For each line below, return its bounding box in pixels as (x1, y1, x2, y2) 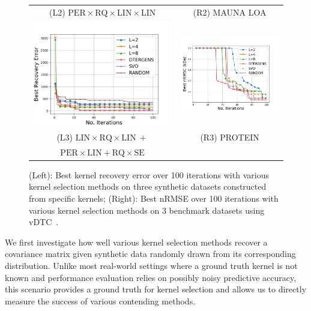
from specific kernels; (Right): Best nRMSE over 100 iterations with (29, 192, 279, 204)
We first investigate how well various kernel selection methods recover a (5, 235, 268, 248)
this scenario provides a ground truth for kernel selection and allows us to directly (5, 283, 307, 295)
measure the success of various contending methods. (5, 294, 196, 307)
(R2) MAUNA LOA (193, 5, 267, 18)
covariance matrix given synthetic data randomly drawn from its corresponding (5, 247, 296, 260)
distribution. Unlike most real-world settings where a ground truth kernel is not (5, 259, 298, 271)
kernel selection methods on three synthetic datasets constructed (29, 180, 267, 193)
